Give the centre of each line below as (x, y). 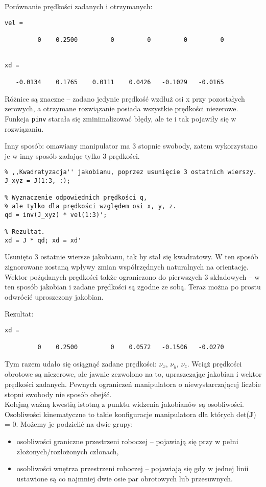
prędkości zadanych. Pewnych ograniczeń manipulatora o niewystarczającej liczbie (133, 384)
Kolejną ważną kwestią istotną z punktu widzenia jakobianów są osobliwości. (124, 404)
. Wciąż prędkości (214, 363)
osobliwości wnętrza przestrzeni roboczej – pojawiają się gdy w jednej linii (132, 468)
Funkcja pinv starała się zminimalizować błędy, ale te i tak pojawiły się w (120, 119)
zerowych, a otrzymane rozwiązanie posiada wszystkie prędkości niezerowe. (122, 108)
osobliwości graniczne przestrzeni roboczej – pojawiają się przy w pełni (127, 441)
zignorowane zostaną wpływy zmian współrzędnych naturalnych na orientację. (127, 266)
